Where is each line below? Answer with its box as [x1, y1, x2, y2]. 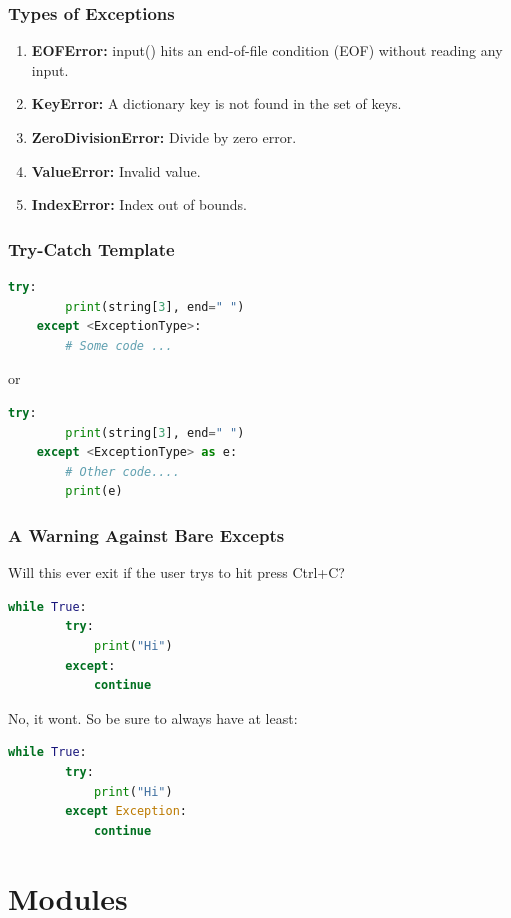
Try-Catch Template [8, 236, 175, 261]
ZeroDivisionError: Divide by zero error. [31, 127, 297, 147]
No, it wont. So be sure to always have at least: [8, 707, 298, 728]
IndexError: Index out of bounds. [31, 194, 248, 215]
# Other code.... [65, 464, 180, 479]
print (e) [65, 484, 123, 499]
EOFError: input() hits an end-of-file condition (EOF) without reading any [31, 40, 503, 61]
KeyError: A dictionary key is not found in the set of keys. [31, 93, 402, 114]
